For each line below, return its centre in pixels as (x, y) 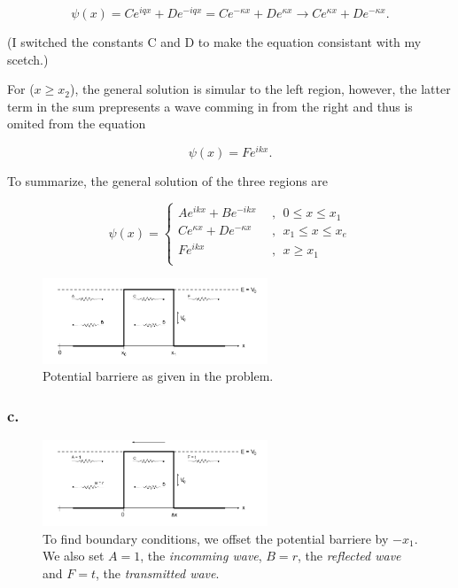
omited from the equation (77, 124)
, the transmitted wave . (157, 573)
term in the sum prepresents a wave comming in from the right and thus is (210, 106)
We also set (74, 556)
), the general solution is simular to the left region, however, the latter (260, 89)
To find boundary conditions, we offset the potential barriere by (216, 538)
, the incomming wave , (201, 556)
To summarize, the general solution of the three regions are (168, 181)
